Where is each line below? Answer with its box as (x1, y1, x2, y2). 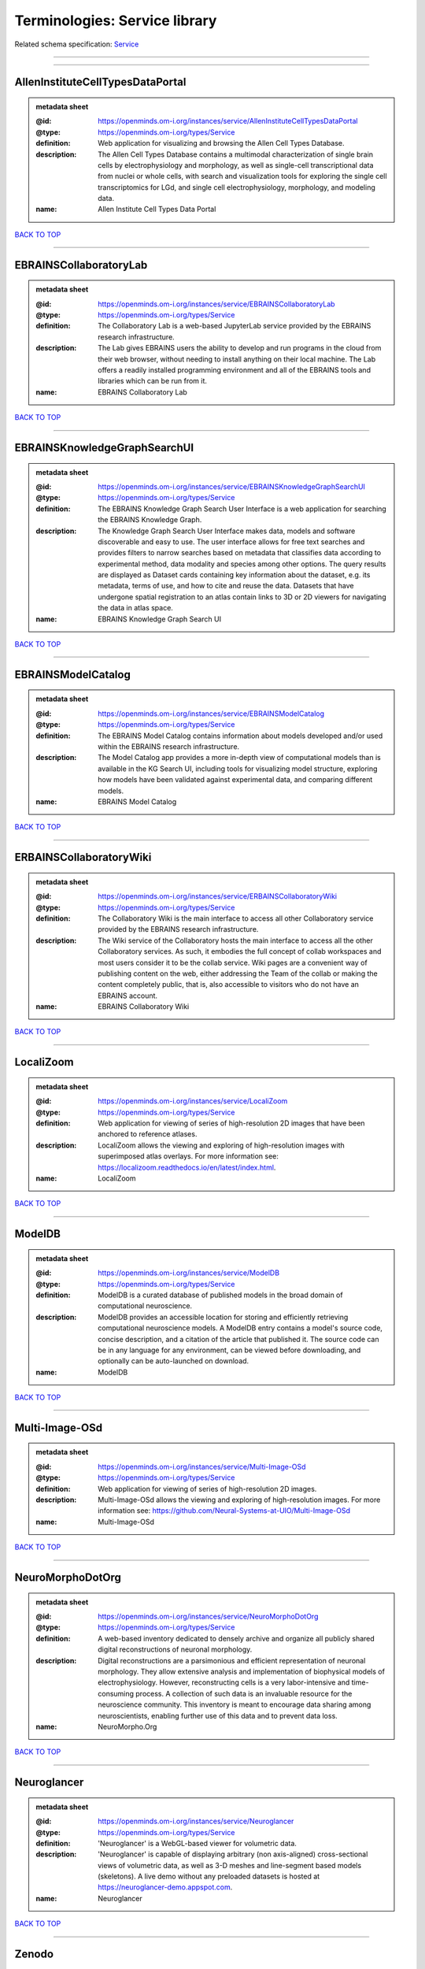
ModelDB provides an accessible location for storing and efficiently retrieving (98, 1312, 349, 1322)
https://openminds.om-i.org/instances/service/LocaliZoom (98, 1096, 288, 1106)
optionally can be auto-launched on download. (98, 1356, 249, 1366)
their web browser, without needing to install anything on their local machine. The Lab (98, 354, 376, 364)
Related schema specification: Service (14, 39, 139, 49)
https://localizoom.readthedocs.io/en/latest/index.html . (98, 1162, 276, 1172)
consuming (98, 1689, 134, 1698)
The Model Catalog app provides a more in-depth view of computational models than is (98, 753, 381, 762)
